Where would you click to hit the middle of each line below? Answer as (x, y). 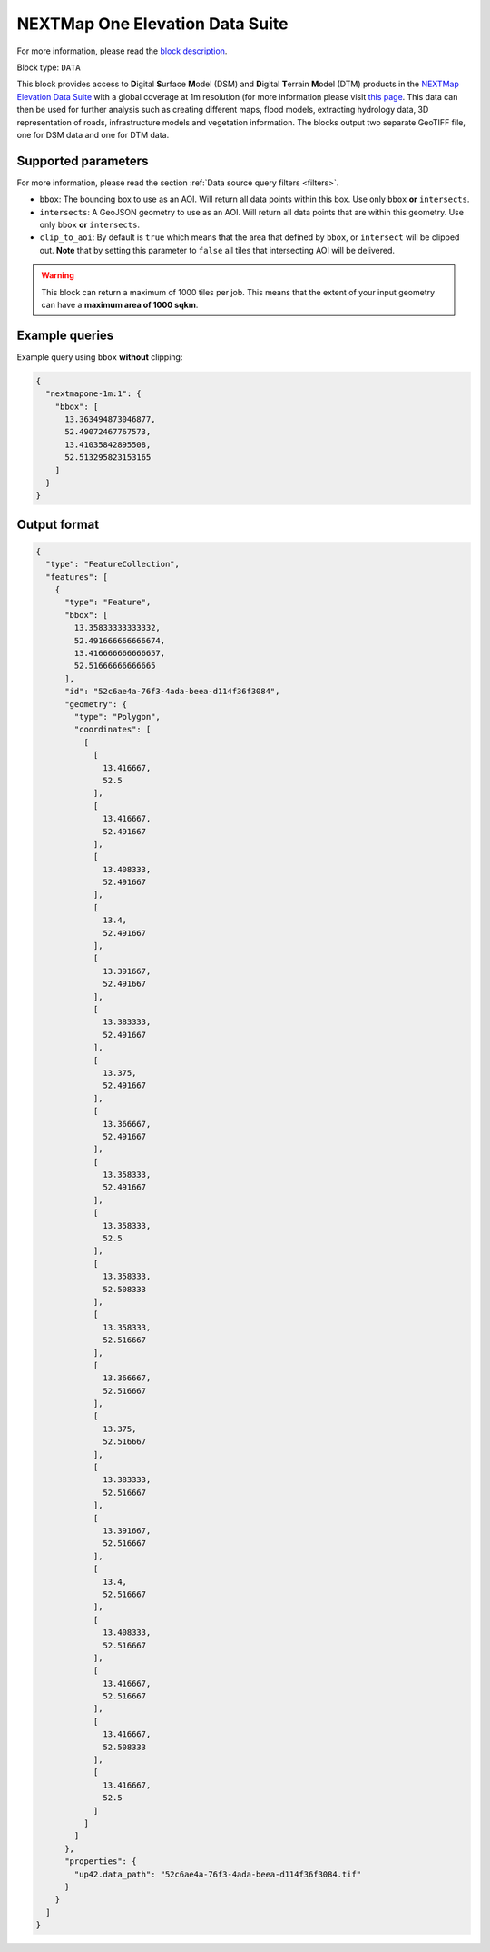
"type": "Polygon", (117, 717)
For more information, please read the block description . (122, 51)
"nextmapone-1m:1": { (94, 394)
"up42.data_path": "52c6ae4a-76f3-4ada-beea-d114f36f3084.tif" (218, 1874)
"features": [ (77, 577)
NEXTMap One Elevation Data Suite (152, 24)
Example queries (65, 335)
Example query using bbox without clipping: (100, 357)
